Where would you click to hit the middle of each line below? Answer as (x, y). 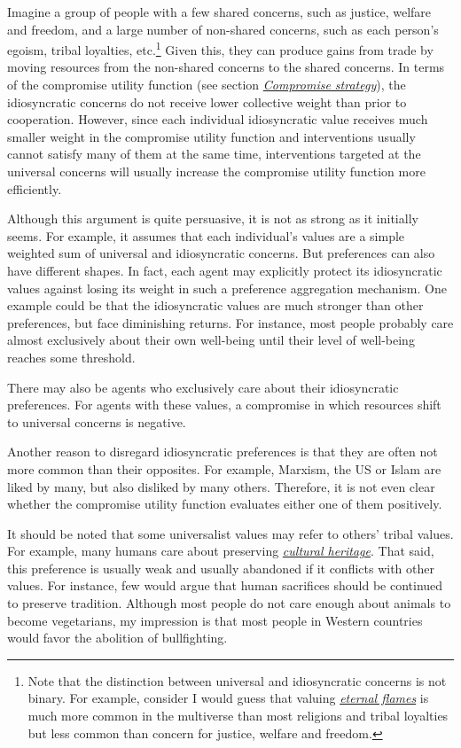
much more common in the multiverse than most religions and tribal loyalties (238, 716)
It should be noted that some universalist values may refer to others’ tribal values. (230, 533)
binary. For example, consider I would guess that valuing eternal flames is (228, 698)
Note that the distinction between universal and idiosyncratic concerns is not (237, 680)
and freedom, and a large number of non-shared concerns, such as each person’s (223, 29)
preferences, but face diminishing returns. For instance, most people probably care (230, 322)
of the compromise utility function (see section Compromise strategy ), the (207, 85)
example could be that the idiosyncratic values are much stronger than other (215, 305)
